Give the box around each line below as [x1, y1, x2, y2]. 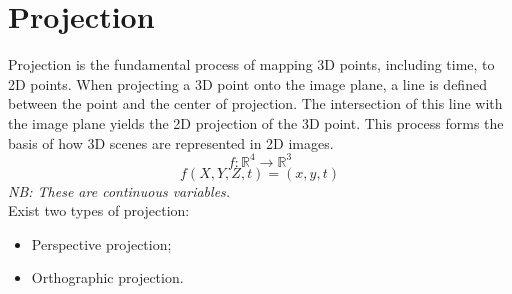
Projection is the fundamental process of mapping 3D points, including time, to [8, 54, 495, 75]
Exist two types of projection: [8, 200, 190, 221]
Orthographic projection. [31, 267, 184, 288]
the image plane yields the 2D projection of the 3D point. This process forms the [8, 112, 504, 133]
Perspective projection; [31, 233, 172, 254]
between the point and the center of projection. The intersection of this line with [8, 93, 503, 114]
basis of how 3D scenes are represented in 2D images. [8, 132, 334, 153]
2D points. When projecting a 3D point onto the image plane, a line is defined [8, 73, 487, 94]
